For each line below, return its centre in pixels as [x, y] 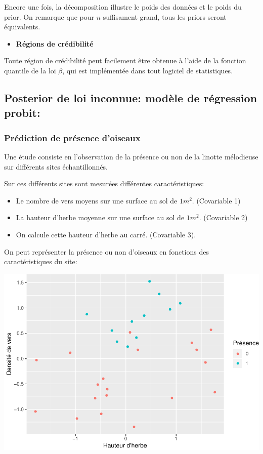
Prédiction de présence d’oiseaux [72, 137]
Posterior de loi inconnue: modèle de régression [131, 97]
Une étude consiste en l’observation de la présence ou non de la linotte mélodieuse [131, 156]
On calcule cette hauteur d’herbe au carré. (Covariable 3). [106, 234]
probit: [22, 113]
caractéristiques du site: [41, 261]
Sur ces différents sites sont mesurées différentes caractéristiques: [104, 183]
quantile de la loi [30, 70]
